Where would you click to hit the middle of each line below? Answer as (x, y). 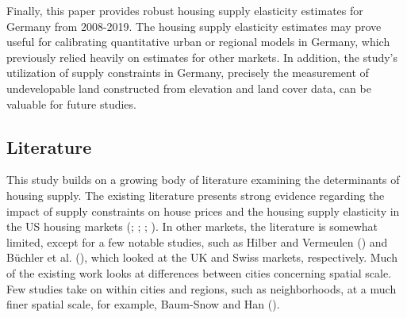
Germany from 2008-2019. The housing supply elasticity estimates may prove (194, 26)
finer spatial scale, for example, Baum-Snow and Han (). (143, 304)
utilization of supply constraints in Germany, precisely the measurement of (188, 73)
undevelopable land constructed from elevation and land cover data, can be (189, 88)
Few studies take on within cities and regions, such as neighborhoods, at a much (202, 288)
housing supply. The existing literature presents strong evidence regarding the (196, 195)
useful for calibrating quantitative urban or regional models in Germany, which (198, 42)
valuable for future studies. (71, 103)
